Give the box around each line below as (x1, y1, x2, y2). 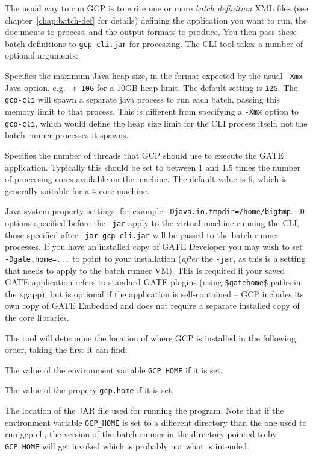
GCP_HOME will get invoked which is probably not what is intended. (5, 439, 249, 452)
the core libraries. (5, 311, 69, 323)
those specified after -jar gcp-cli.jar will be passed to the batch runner (5, 228, 279, 241)
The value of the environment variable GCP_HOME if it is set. (5, 363, 223, 376)
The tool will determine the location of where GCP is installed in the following (5, 331, 296, 344)
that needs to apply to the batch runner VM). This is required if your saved (5, 264, 285, 276)
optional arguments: (5, 49, 78, 62)
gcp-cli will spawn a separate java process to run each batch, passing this (5, 93, 280, 106)
